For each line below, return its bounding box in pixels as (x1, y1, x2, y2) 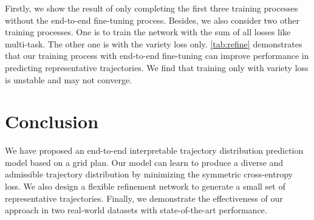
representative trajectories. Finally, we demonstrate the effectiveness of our (5, 191, 283, 204)
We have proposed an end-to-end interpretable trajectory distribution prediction (5, 144, 304, 157)
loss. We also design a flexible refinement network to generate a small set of (5, 180, 285, 193)
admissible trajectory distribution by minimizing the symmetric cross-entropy (5, 168, 293, 180)
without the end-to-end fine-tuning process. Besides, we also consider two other (5, 13, 299, 26)
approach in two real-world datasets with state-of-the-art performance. (5, 204, 267, 216)
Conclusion (5, 109, 99, 134)
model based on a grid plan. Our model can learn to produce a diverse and (5, 156, 284, 168)
